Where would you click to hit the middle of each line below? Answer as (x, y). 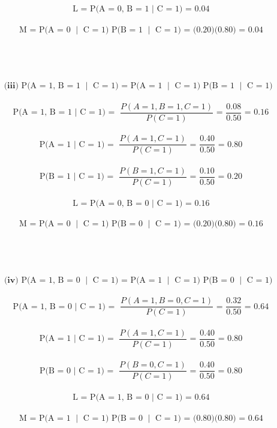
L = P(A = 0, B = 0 (111, 203)
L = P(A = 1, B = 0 (111, 398)
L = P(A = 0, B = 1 (111, 9)
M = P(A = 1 (45, 418)
